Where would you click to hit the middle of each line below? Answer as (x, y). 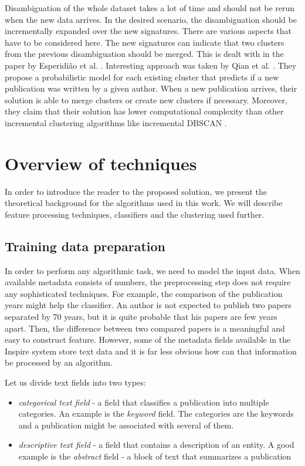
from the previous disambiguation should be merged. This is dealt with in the (144, 54)
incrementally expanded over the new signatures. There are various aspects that (148, 31)
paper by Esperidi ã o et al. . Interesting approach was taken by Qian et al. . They (151, 65)
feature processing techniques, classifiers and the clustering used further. (135, 214)
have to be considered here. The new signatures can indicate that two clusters (145, 42)
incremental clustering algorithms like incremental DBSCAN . (116, 122)
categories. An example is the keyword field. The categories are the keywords (156, 413)
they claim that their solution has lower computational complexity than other (144, 111)
